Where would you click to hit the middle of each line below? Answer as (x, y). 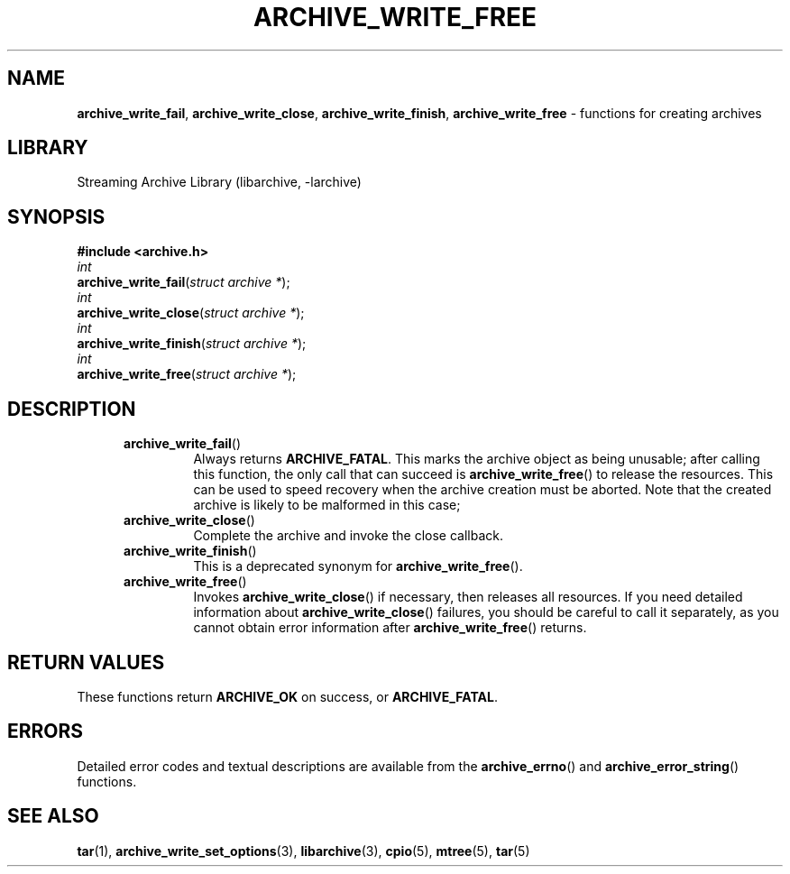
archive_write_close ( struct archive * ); (191, 313)
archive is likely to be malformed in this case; (327, 505)
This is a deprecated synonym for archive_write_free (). (358, 566)
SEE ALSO (53, 816)
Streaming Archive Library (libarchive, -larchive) (219, 182)
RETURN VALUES (86, 662)
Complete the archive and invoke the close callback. (349, 536)
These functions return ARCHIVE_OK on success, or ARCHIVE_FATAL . (288, 696)
